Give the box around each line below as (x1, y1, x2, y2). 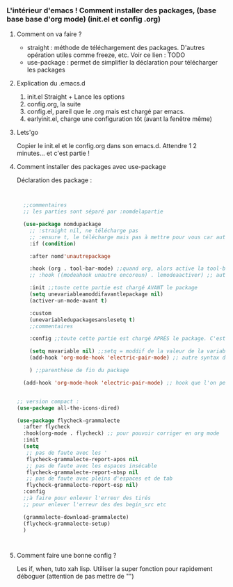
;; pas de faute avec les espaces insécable (26, 462, 157, 469)
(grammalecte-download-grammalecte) (23, 513, 129, 520)
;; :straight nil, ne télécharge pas (29, 227, 138, 234)
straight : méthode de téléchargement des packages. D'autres (26, 44, 205, 52)
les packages (26, 65, 65, 74)
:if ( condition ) (29, 240, 77, 247)
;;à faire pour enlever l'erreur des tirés (23, 494, 151, 502)
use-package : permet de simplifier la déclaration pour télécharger (26, 58, 218, 67)
